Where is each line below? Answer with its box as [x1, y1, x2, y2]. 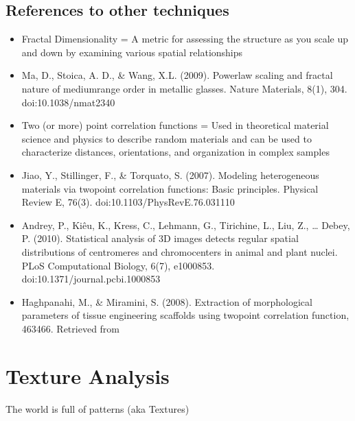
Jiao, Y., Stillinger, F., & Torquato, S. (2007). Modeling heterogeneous [21, 167, 319, 182]
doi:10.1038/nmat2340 [21, 95, 115, 109]
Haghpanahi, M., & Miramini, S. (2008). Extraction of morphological [21, 294, 312, 309]
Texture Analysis [5, 361, 170, 389]
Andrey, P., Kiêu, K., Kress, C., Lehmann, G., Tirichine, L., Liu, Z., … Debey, [21, 217, 350, 232]
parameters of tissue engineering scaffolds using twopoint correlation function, [21, 308, 350, 322]
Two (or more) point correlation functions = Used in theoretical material [21, 118, 329, 132]
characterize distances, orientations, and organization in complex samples [21, 145, 330, 159]
